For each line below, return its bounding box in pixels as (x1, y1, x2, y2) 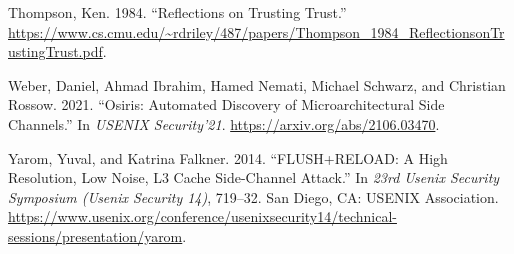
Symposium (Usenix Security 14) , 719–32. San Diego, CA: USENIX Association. (8, 186, 499, 207)
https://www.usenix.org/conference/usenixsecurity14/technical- (8, 206, 397, 227)
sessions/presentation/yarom (8, 225, 183, 246)
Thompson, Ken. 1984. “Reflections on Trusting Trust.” (8, 2, 347, 22)
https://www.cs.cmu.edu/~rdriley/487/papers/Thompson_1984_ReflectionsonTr (8, 21, 505, 42)
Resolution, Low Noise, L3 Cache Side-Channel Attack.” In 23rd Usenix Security (8, 167, 500, 188)
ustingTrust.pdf (8, 41, 103, 62)
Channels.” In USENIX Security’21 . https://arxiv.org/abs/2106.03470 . (8, 113, 440, 134)
